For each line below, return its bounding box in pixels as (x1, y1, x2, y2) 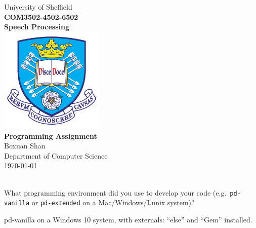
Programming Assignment (4, 130, 97, 141)
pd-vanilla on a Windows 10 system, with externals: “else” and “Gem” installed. (4, 214, 252, 224)
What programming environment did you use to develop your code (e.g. (4, 187, 227, 198)
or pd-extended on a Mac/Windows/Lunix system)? (31, 197, 195, 208)
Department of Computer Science (4, 150, 108, 161)
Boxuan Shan (4, 140, 46, 151)
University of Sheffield (4, 2, 72, 12)
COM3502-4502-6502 (4, 11, 78, 22)
